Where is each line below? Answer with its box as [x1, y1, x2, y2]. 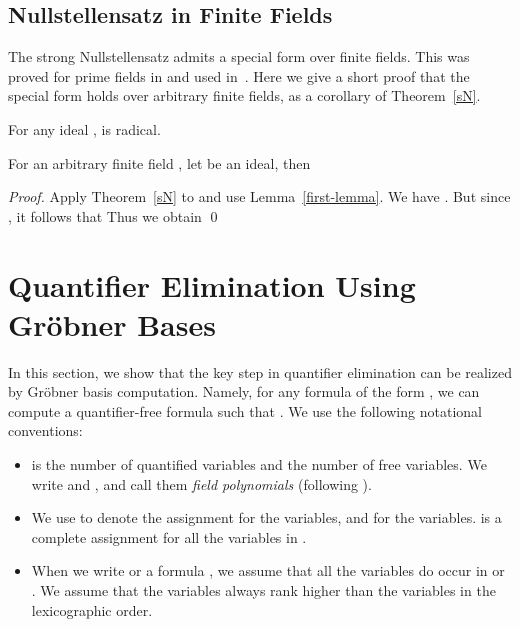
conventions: [8, 420, 83, 441]
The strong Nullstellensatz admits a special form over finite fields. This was [8, 46, 470, 67]
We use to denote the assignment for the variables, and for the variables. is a [31, 507, 502, 528]
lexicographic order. [31, 599, 153, 620]
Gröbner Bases [8, 303, 216, 344]
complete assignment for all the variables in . [31, 526, 307, 547]
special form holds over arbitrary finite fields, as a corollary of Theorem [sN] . [8, 85, 481, 106]
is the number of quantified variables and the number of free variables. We [31, 454, 487, 475]
